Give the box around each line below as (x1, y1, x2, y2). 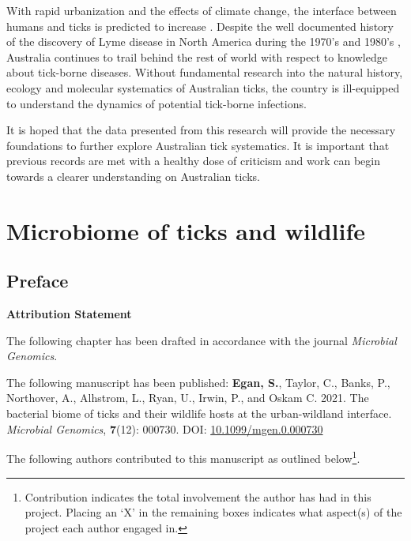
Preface (6, 269, 69, 293)
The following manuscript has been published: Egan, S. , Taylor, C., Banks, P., (6, 374, 390, 390)
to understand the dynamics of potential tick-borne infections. (6, 95, 307, 111)
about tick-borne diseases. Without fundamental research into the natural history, (6, 64, 403, 81)
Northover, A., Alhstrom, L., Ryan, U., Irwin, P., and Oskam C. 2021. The (6, 389, 369, 406)
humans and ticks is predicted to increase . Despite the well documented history (6, 17, 394, 34)
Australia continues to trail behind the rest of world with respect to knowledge (6, 48, 387, 65)
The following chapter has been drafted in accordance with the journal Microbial (6, 332, 397, 348)
